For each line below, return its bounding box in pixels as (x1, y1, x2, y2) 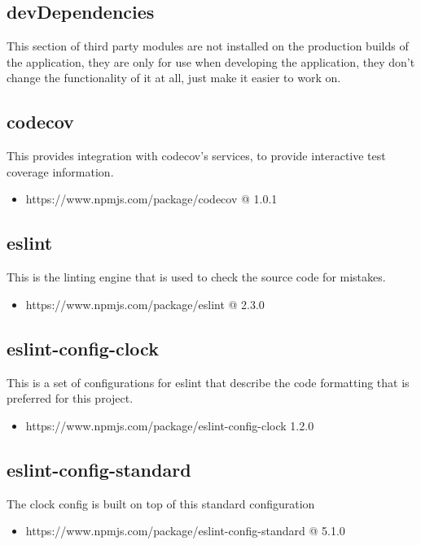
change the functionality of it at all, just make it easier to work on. (7, 69, 341, 86)
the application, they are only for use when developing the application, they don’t (7, 53, 415, 70)
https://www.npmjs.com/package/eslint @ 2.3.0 (25, 295, 265, 312)
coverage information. (7, 163, 114, 180)
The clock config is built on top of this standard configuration (7, 495, 315, 512)
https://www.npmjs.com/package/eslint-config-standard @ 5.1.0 (25, 522, 345, 539)
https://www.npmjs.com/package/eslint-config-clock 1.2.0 (25, 416, 314, 434)
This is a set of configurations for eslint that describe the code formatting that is (7, 373, 410, 390)
